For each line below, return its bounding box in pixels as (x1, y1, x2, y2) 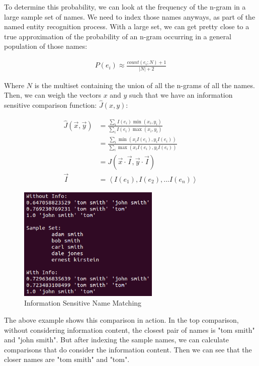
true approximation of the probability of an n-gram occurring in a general (4, 31, 231, 41)
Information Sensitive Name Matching (24, 298, 142, 308)
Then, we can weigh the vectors (4, 90, 101, 100)
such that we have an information (129, 90, 233, 100)
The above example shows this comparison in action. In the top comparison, (4, 315, 239, 325)
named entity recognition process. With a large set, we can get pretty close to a (4, 21, 249, 32)
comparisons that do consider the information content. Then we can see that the (4, 344, 252, 354)
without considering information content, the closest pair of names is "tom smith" (4, 324, 255, 335)
